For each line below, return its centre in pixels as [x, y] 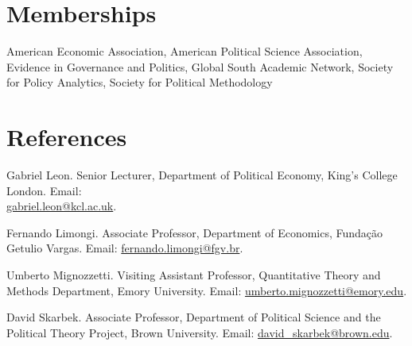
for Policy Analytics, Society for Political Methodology [140, 82]
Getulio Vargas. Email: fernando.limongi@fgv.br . [125, 248]
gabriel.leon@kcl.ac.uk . [62, 206]
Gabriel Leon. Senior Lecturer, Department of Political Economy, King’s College [202, 175]
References [67, 137]
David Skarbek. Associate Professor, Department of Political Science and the [194, 317]
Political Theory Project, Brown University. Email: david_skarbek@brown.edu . [200, 332]
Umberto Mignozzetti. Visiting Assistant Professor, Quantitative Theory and [194, 275]
